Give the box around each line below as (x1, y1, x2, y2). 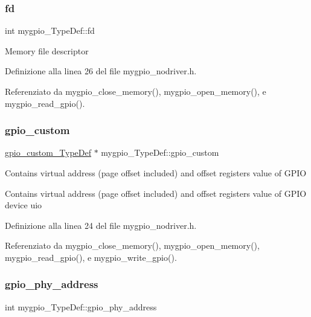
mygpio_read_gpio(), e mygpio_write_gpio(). (5, 251, 177, 263)
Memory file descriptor (5, 44, 89, 57)
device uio (5, 199, 42, 211)
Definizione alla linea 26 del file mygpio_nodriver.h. (5, 65, 197, 77)
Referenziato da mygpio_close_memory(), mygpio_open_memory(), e (5, 85, 266, 97)
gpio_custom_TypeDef (5, 146, 91, 159)
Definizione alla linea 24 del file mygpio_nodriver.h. (5, 219, 197, 231)
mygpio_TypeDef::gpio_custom (101, 146, 219, 159)
